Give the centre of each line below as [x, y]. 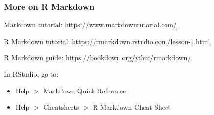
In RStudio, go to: [31, 74]
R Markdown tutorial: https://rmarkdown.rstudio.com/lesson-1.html [107, 41]
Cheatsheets [61, 107]
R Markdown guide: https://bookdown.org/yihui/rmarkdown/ [97, 57]
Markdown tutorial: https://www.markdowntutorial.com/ [91, 25]
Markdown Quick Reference [85, 90]
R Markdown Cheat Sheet [132, 107]
